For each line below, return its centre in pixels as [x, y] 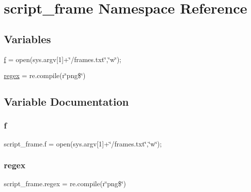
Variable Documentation [66, 102]
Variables [28, 39]
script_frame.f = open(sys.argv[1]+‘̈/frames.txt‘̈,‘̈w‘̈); [83, 143]
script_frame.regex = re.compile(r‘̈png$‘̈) [65, 183]
